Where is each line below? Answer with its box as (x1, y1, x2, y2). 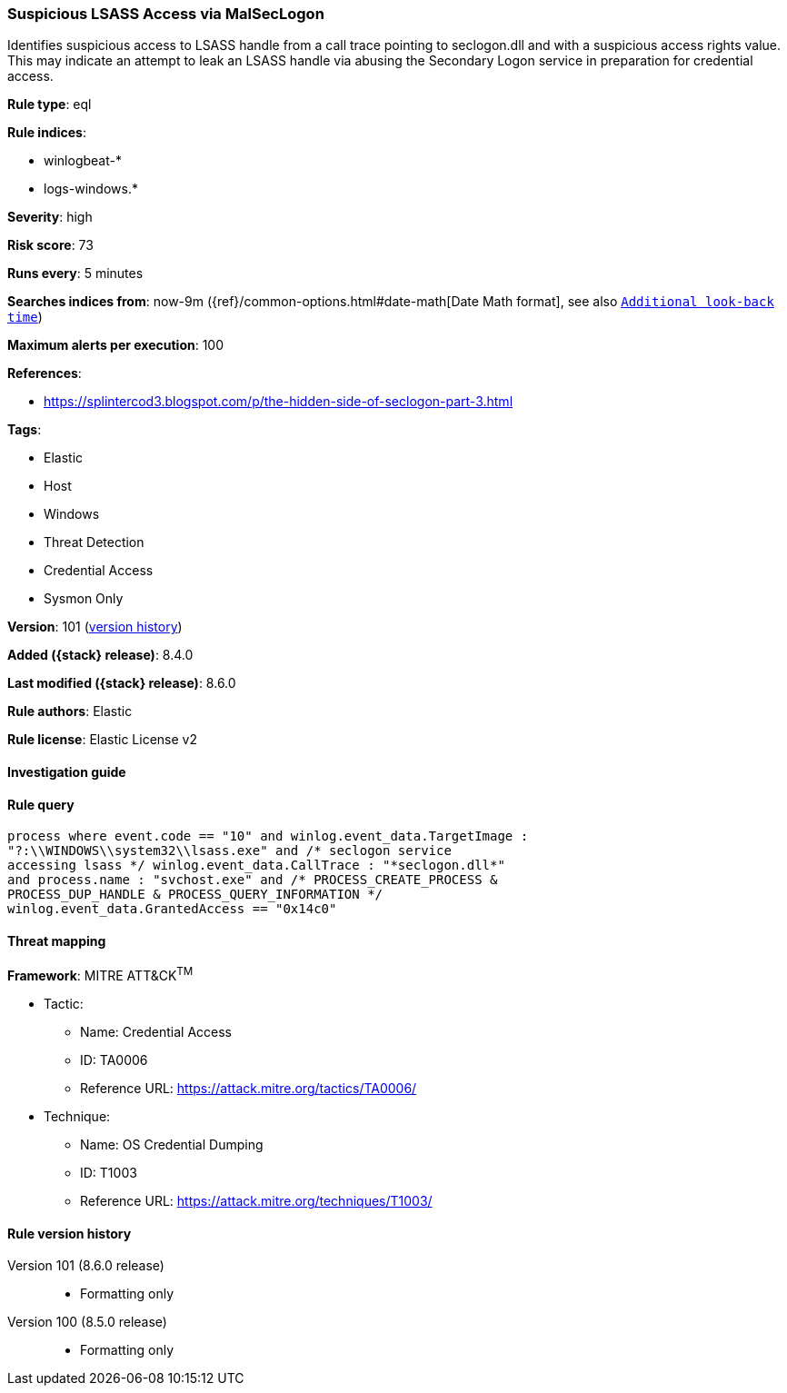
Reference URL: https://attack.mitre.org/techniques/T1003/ (80, 1193, 433, 1209)
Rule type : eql (7, 96, 92, 113)
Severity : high (7, 209, 93, 225)
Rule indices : (7, 124, 86, 141)
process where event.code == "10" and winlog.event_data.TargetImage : (7, 829, 529, 844)
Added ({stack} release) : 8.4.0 (7, 647, 194, 663)
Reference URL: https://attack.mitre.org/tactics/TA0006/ (80, 1080, 417, 1097)
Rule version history (7, 1225, 132, 1241)
